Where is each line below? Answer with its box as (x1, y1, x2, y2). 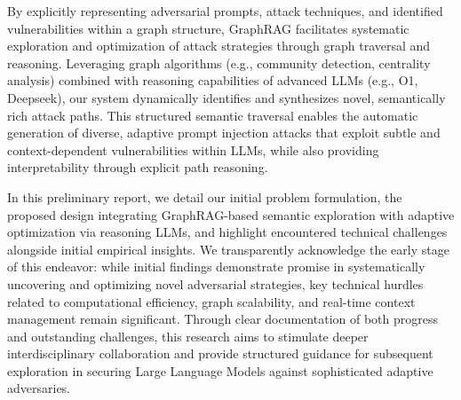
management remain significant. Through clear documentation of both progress (7, 310, 438, 328)
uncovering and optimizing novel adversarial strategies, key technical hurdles (7, 274, 424, 293)
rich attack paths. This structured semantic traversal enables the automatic (7, 106, 418, 124)
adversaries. (7, 379, 71, 397)
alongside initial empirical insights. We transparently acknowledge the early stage (7, 239, 449, 258)
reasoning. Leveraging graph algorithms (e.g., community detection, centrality (7, 53, 431, 72)
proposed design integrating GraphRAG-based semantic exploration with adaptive (7, 205, 455, 224)
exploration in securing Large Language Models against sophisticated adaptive (7, 361, 433, 380)
